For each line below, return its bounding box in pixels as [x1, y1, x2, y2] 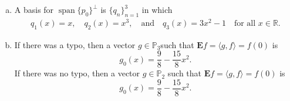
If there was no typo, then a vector [14, 67, 140, 79]
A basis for [14, 4, 54, 15]
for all [234, 19, 256, 28]
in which [141, 4, 173, 15]
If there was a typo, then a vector [14, 38, 136, 51]
